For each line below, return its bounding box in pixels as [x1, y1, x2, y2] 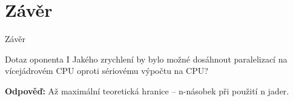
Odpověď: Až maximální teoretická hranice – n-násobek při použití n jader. [5, 84, 289, 97]
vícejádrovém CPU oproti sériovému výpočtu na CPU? [5, 64, 208, 77]
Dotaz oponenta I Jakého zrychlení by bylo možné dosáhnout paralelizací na [5, 52, 288, 65]
